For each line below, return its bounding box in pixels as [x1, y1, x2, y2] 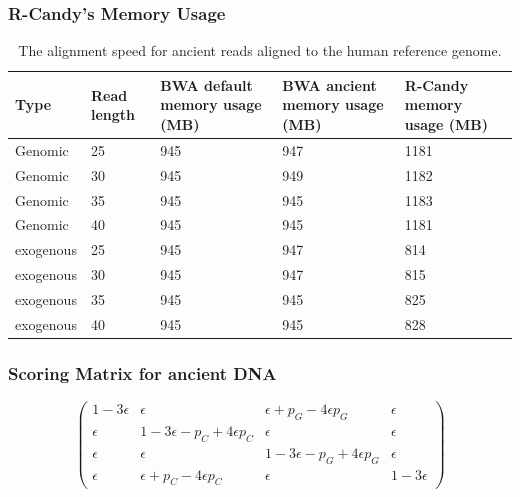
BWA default [160, 74, 253, 95]
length [90, 104, 135, 125]
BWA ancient [282, 74, 377, 95]
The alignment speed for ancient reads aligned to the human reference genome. [18, 40, 502, 61]
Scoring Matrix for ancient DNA [8, 360, 277, 385]
